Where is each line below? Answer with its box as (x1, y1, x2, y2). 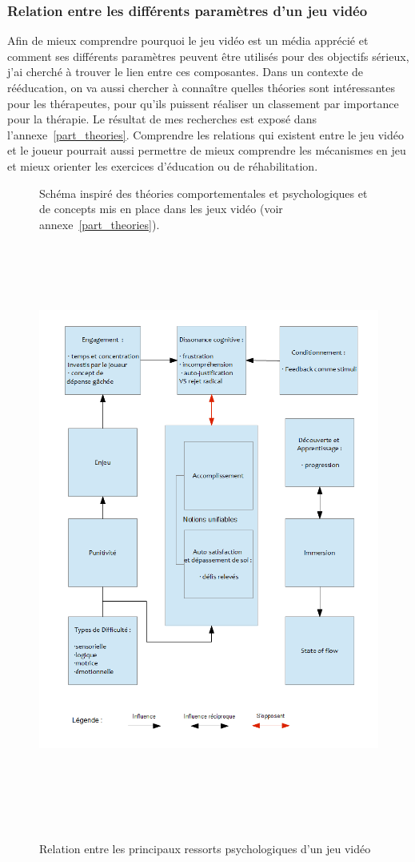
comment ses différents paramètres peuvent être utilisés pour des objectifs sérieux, (7, 47, 409, 64)
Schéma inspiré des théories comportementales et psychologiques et (39, 184, 368, 201)
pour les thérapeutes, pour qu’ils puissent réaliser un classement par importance (7, 95, 399, 111)
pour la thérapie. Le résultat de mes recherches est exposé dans (7, 111, 317, 127)
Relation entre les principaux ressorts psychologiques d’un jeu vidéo (39, 840, 371, 856)
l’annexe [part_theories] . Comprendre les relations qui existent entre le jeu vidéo (7, 126, 405, 143)
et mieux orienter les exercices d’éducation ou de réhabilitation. (7, 157, 318, 174)
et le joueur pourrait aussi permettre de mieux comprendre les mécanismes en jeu (7, 142, 406, 159)
